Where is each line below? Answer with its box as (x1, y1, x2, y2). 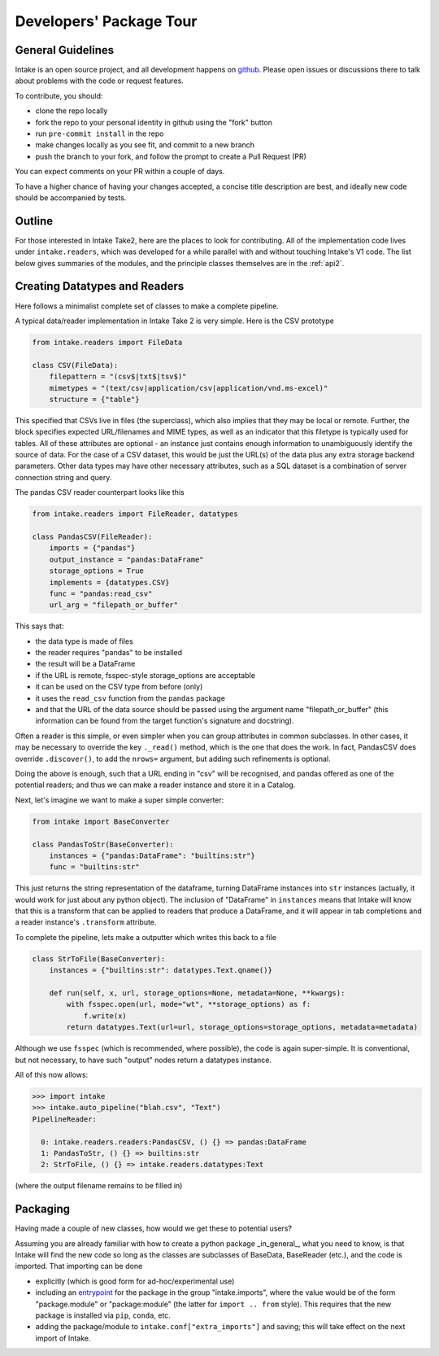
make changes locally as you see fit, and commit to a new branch (35, 140, 255, 150)
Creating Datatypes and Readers (15, 279, 185, 293)
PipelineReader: (32, 1114, 98, 1123)
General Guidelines (15, 43, 114, 57)
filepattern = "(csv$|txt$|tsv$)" (49, 372, 187, 382)
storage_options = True (49, 566, 144, 575)
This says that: (15, 621, 64, 631)
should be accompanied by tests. (15, 192, 127, 203)
